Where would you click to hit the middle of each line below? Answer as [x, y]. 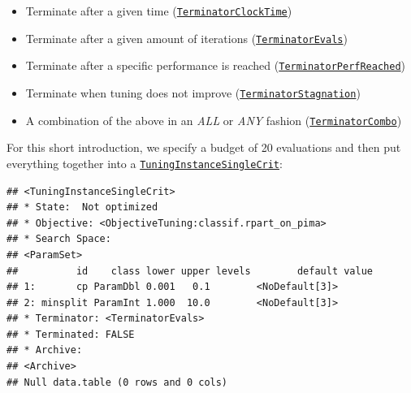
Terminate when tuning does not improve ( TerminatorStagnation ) [193, 92]
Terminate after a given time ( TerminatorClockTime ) [159, 11]
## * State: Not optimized [82, 207]
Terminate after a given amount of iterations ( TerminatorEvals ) [186, 38]
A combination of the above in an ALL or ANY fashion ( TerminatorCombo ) [214, 120]
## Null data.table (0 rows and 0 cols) [117, 382]
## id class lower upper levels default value [190, 271]
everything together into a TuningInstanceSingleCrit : [145, 163]
